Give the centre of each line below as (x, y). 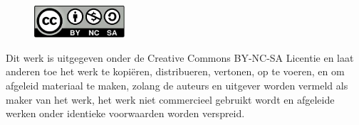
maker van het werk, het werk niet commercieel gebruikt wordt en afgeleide (170, 99)
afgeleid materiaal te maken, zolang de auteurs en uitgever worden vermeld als (177, 85)
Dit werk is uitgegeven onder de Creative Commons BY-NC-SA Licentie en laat (180, 57)
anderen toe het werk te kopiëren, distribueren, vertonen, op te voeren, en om (175, 71)
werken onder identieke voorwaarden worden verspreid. (125, 113)
